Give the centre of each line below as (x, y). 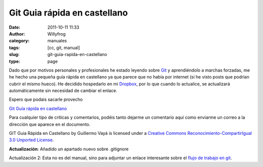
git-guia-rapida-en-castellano (77, 55)
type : (15, 61)
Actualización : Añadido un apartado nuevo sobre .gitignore (69, 149)
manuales (57, 41)
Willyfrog (56, 34)
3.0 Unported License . (31, 140)
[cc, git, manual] (64, 47)
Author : (17, 34)
